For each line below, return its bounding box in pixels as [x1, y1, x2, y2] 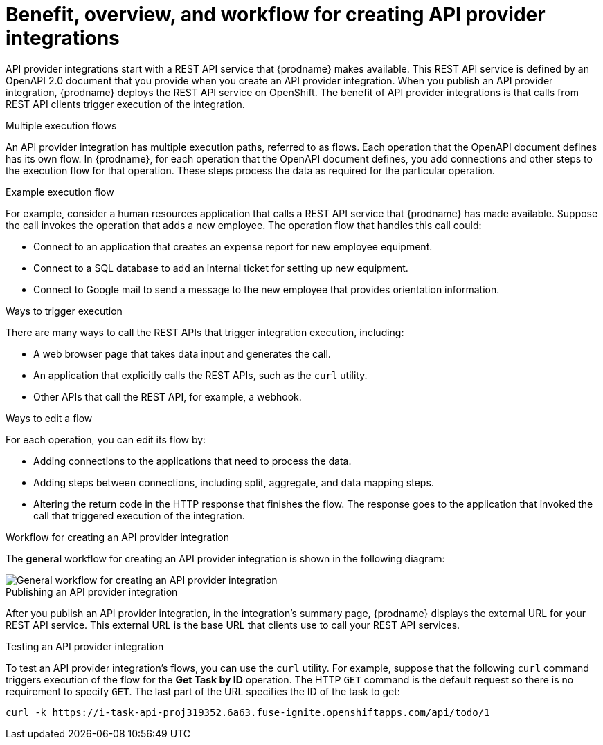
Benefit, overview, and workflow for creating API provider [6, 3, 546, 26]
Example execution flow [6, 185, 114, 198]
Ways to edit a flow [6, 412, 93, 424]
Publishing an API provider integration [6, 585, 178, 598]
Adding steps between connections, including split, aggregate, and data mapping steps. [33, 476, 434, 488]
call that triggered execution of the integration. [33, 509, 245, 522]
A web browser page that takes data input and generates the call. [33, 347, 331, 360]
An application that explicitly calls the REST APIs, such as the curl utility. [33, 369, 368, 381]
